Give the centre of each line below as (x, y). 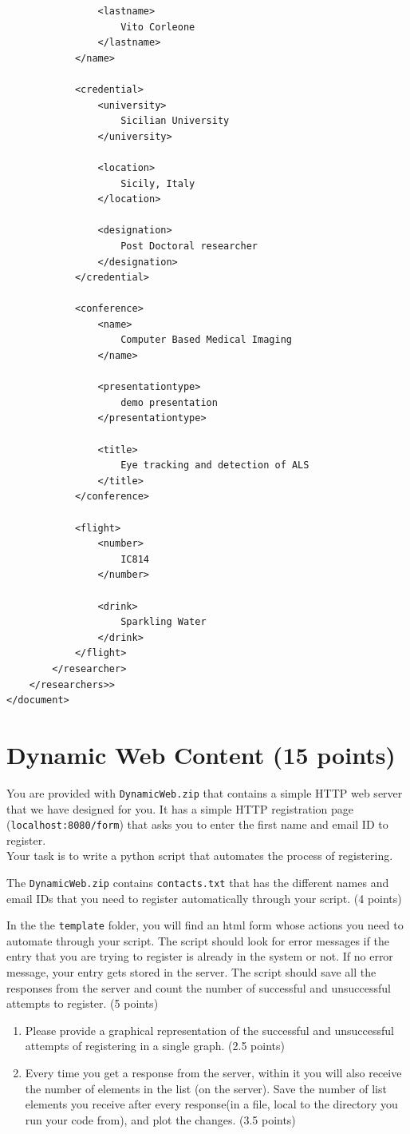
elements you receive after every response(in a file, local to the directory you (211, 1104)
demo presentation (169, 402)
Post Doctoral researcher (189, 246)
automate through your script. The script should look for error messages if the (198, 940)
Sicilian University (175, 121)
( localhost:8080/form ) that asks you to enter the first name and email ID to (197, 824)
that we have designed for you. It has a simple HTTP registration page (180, 808)
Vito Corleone (158, 27)
